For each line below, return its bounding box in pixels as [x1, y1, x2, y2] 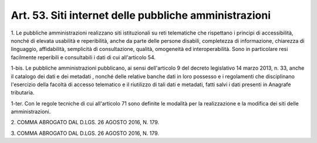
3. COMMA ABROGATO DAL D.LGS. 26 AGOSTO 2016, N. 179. [11, 130, 160, 137]
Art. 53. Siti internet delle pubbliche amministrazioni [11, 9, 271, 22]
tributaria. [11, 89, 35, 96]
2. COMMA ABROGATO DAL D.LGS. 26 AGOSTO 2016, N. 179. [11, 119, 160, 126]
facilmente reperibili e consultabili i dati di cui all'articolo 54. [11, 53, 156, 61]
